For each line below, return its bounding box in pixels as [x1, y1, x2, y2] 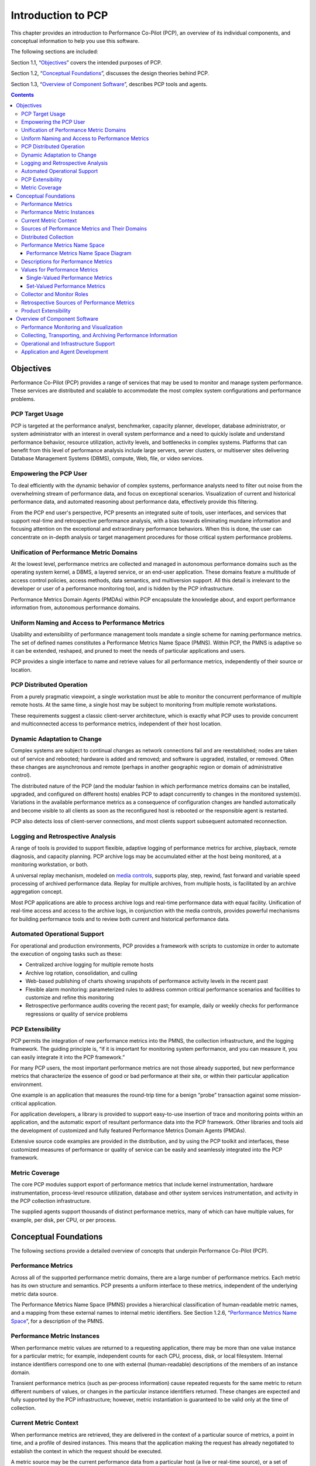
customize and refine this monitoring [25, 994, 114, 1001]
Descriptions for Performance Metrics [21, 258, 112, 265]
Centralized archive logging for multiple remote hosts [25, 961, 154, 968]
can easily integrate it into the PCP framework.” [11, 1053, 125, 1061]
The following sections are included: [11, 48, 99, 55]
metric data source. [11, 1290, 58, 1297]
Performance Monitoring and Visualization [21, 323, 123, 331]
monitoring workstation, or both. [11, 861, 89, 868]
